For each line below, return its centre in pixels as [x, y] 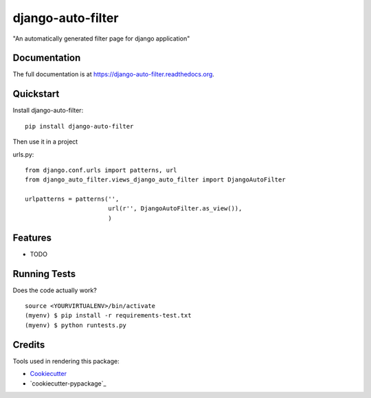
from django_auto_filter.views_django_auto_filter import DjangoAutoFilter [155, 180]
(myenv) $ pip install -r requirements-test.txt [108, 316]
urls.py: [23, 154]
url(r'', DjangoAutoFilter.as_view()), [175, 209]
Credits [29, 345]
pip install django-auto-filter [79, 126]
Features [32, 237]
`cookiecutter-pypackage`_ [68, 383]
